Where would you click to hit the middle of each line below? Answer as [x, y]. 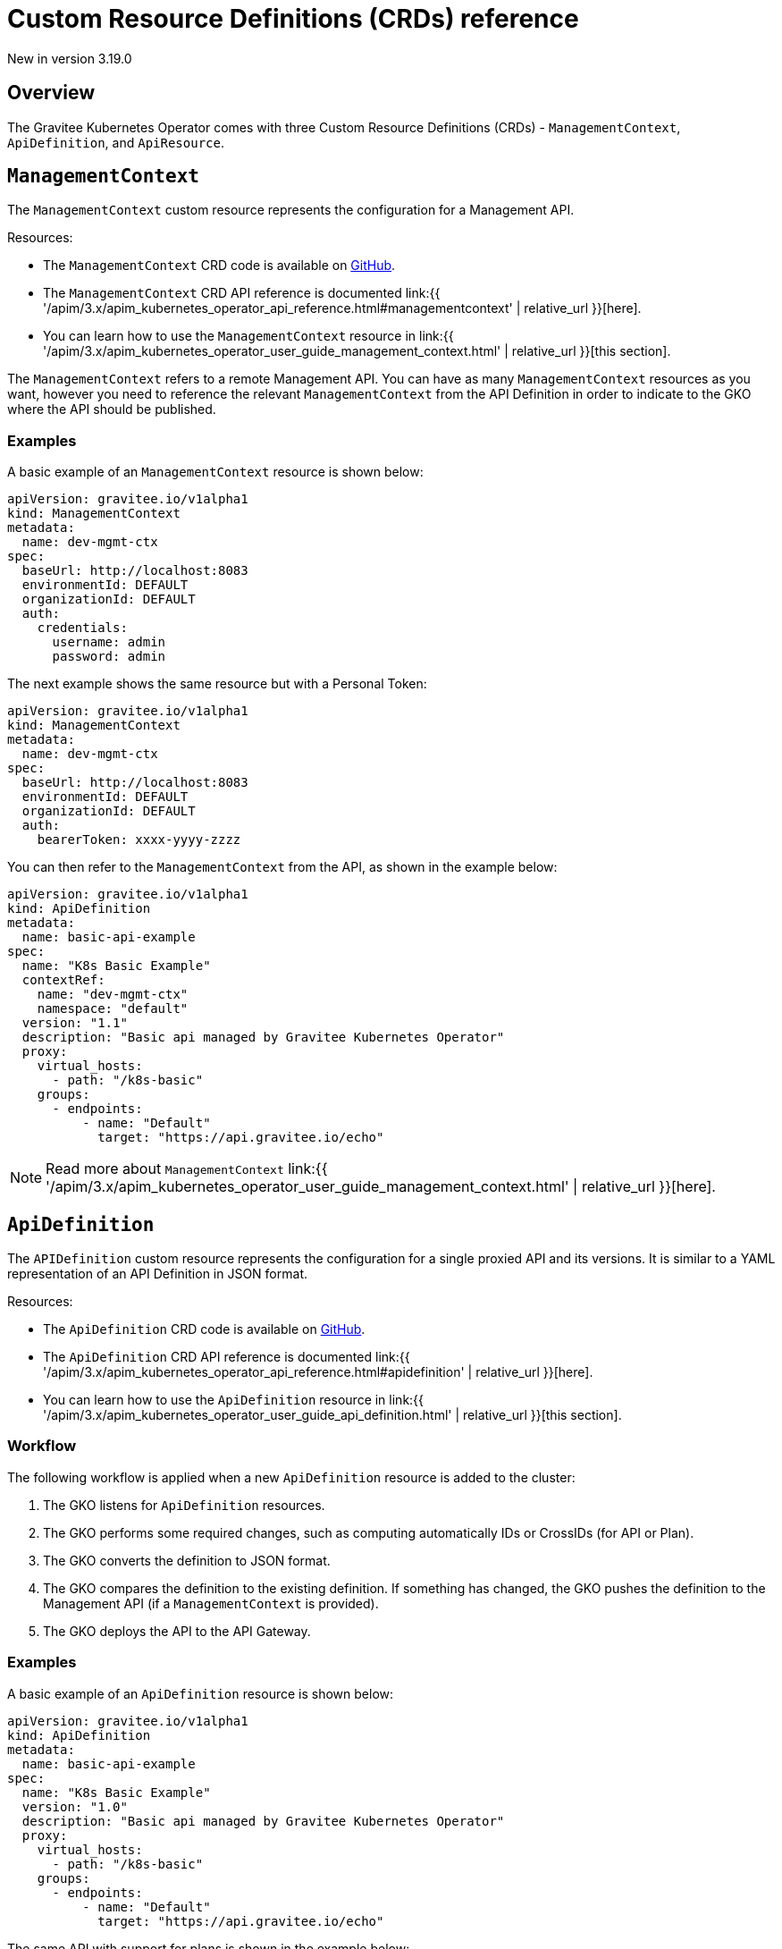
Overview [51, 93]
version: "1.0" [75, 1806]
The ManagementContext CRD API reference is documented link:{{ [242, 293]
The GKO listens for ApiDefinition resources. [184, 1505]
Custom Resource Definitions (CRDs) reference [293, 19]
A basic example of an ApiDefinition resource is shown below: [201, 1693]
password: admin [109, 657]
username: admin [109, 642]
